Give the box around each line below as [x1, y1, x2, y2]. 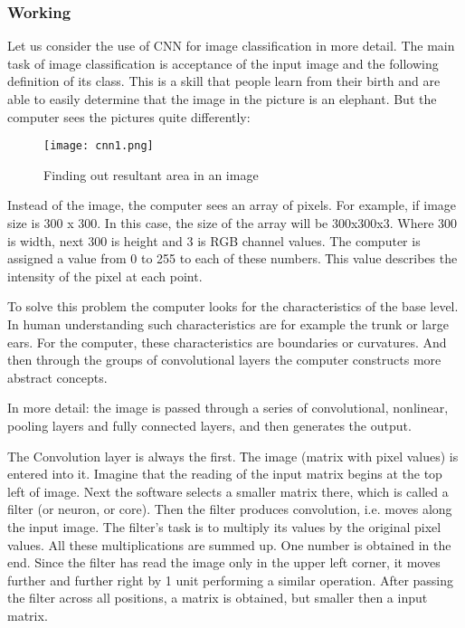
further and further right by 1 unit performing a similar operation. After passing [7, 570, 454, 589]
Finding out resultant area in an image [43, 165, 259, 184]
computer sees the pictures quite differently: [7, 107, 251, 126]
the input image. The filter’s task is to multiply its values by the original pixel [7, 517, 441, 536]
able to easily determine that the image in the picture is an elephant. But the [7, 90, 437, 108]
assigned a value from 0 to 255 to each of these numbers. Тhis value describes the [7, 249, 458, 268]
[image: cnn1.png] [43, 139, 154, 153]
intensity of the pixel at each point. [7, 266, 203, 285]
